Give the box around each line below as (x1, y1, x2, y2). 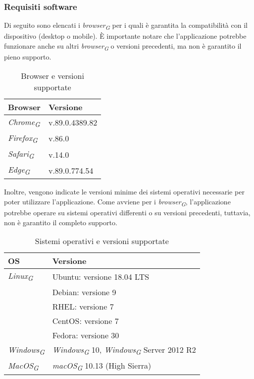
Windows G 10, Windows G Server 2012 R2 (52, 343, 196, 357)
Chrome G (8, 116, 40, 129)
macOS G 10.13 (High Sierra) (52, 359, 152, 373)
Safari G (8, 148, 34, 161)
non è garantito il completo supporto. (4, 217, 117, 227)
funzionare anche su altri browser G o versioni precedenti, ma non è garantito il (4, 40, 242, 52)
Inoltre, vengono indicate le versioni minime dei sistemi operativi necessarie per (4, 187, 245, 197)
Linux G (8, 270, 33, 283)
